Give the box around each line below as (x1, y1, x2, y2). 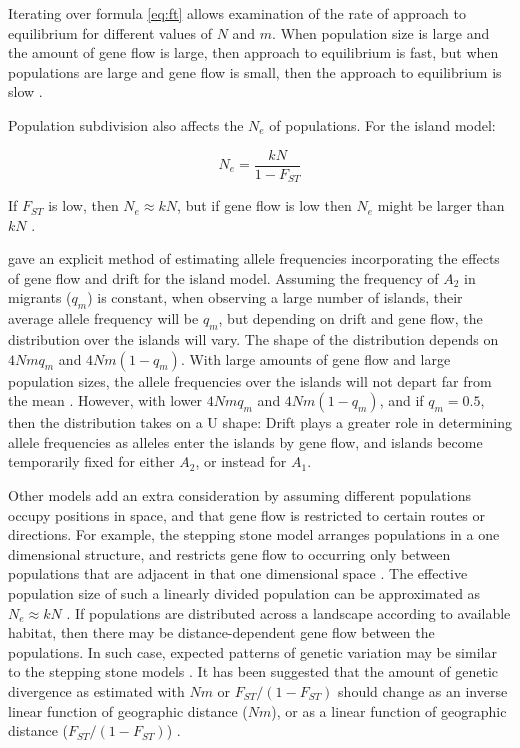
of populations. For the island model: (269, 114, 496, 135)
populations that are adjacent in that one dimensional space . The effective (8, 563, 468, 584)
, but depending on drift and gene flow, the (218, 308, 483, 329)
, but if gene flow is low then (177, 195, 352, 216)
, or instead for (195, 451, 287, 472)
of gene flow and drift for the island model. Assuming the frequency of (8, 267, 439, 288)
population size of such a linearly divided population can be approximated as (8, 582, 481, 603)
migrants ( (8, 287, 72, 308)
